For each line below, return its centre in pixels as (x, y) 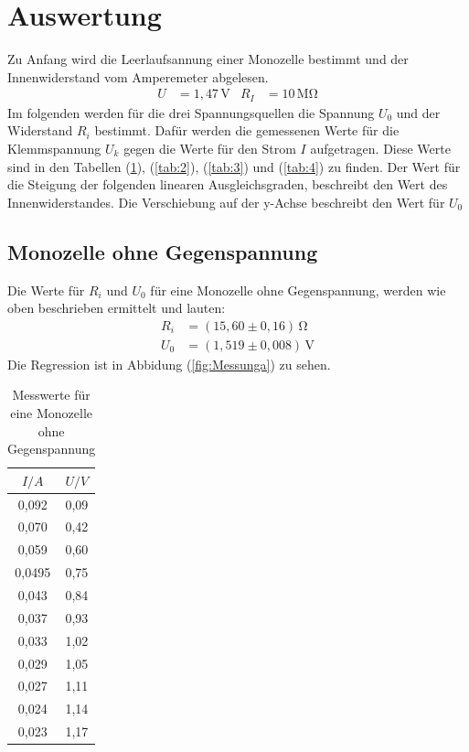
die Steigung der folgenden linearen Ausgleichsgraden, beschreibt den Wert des (228, 184)
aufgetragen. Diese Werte (380, 148)
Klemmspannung (54, 148)
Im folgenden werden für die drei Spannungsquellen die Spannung (191, 112)
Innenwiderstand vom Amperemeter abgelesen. (138, 76)
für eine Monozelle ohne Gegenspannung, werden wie (298, 290)
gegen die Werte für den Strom (210, 148)
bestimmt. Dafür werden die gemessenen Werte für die (247, 130)
